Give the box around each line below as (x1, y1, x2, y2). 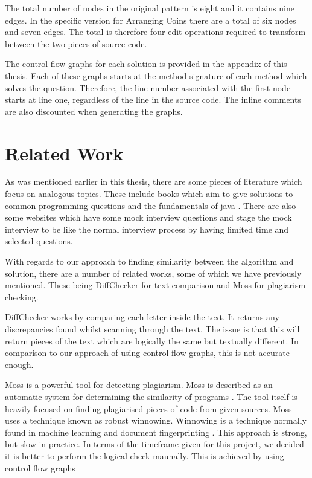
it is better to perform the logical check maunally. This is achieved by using (5, 449, 284, 462)
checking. (5, 290, 39, 303)
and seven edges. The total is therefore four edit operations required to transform (5, 25, 306, 38)
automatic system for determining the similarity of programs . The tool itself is (5, 390, 298, 402)
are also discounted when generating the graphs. (5, 105, 183, 117)
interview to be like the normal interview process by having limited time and (5, 222, 289, 235)
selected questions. (5, 234, 73, 247)
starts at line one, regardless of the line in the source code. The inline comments (5, 93, 301, 106)
